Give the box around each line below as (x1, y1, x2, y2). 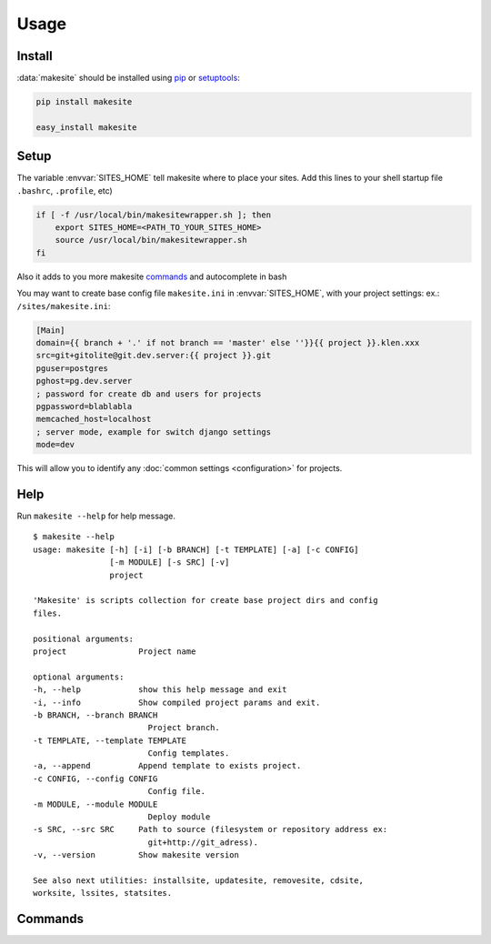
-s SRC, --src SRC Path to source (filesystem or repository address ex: (33, 824, 388, 835)
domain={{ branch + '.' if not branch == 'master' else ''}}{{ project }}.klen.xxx (35, 337, 420, 348)
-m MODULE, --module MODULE (33, 798, 158, 809)
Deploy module (147, 812, 211, 822)
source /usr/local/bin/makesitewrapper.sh (55, 235, 247, 246)
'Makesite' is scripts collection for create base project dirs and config (33, 596, 378, 606)
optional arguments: (33, 671, 125, 682)
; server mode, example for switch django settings (35, 427, 272, 437)
